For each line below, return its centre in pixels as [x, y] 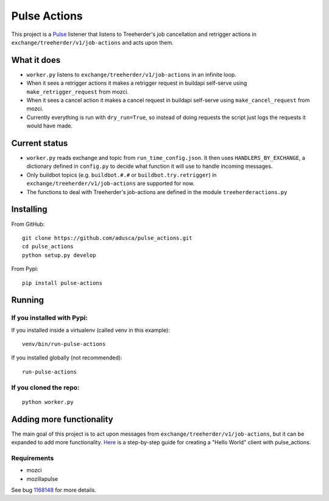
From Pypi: [25, 269]
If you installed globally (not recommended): [67, 358]
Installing [30, 210]
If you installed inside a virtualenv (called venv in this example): [90, 330]
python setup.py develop [59, 255]
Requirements [33, 458]
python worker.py [48, 402]
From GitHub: [28, 224]
